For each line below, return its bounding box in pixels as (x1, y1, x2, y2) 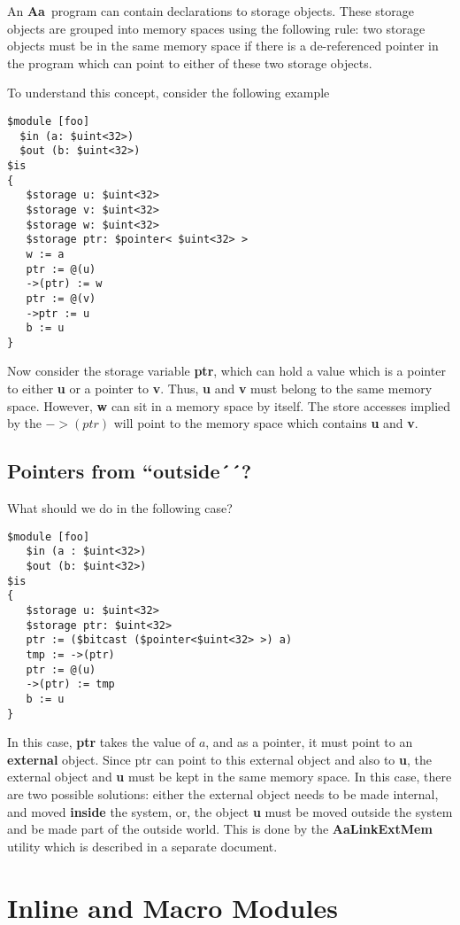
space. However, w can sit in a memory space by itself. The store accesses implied (7, 396, 451, 415)
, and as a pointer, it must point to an (205, 733, 413, 751)
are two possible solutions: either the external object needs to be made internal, (7, 784, 439, 803)
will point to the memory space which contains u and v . (113, 414, 418, 432)
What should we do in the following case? (7, 499, 233, 517)
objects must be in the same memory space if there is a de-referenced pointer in (7, 36, 439, 55)
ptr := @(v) (26, 291, 96, 305)
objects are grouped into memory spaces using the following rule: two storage (7, 19, 425, 37)
